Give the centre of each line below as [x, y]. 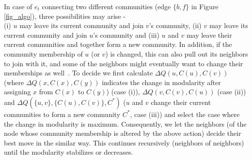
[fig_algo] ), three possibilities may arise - [65, 16]
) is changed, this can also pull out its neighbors [177, 53]
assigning [17, 92]
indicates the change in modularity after [161, 82]
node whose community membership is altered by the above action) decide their [123, 133]
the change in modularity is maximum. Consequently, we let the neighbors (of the [125, 124]
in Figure [205, 6]
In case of [18, 6]
